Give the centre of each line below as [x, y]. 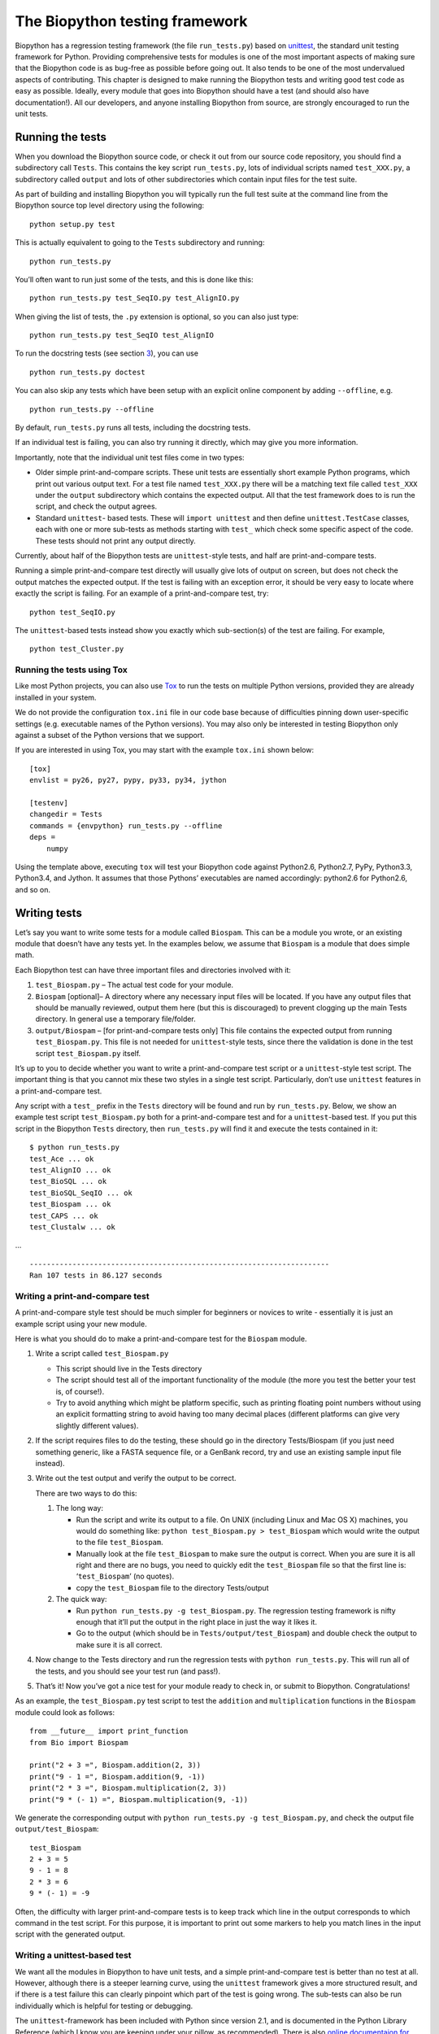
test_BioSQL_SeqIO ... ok [81, 1193]
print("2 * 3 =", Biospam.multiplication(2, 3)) [128, 1788]
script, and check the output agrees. [96, 506]
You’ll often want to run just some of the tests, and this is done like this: [134, 279]
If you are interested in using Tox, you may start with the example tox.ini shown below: [165, 750]
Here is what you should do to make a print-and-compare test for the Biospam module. [161, 1339]
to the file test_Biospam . [120, 1543]
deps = [43, 837]
